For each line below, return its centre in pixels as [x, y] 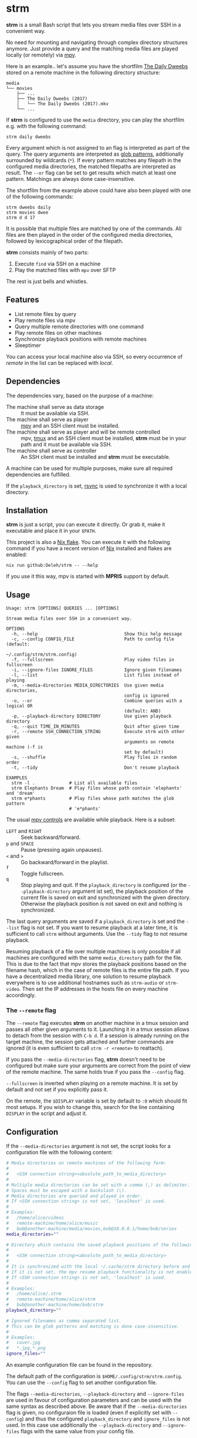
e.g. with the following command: [46, 126]
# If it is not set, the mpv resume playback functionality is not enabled [101, 1272]
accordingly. [21, 995]
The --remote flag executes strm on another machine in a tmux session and [97, 1023]
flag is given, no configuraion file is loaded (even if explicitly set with [89, 1413]
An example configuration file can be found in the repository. [79, 1365]
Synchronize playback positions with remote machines [81, 339]
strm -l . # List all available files [74, 783]
